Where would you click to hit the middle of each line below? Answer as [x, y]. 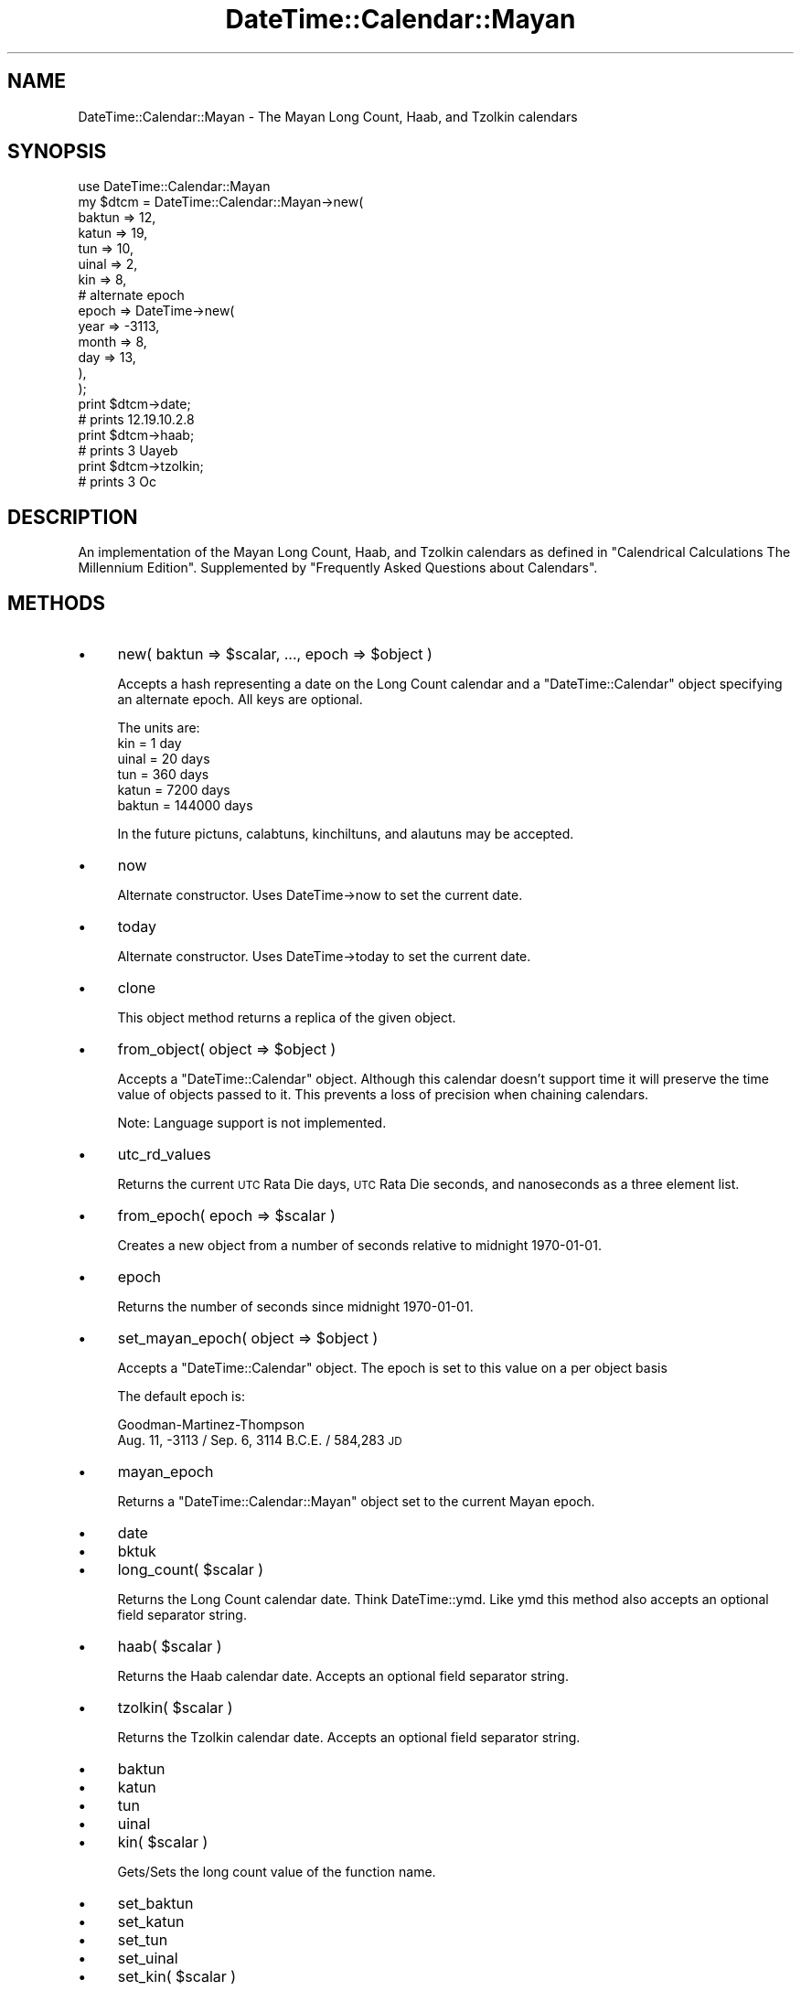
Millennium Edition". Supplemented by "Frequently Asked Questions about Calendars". [338, 568]
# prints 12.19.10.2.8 [136, 420]
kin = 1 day [150, 744]
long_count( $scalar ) [191, 1570]
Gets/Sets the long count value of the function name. [277, 1872]
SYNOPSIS [57, 152]
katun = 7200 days [174, 790]
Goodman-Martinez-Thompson [211, 1425]
